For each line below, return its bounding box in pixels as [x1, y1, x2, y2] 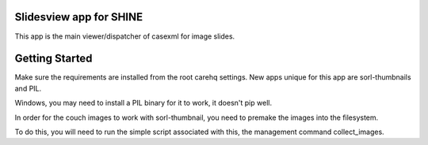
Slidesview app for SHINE [14, 10, 143, 24]
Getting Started [14, 52, 93, 65]
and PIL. [14, 84, 42, 93]
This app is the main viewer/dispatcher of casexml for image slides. [14, 32, 235, 41]
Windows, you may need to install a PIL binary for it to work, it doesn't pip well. [14, 99, 273, 108]
